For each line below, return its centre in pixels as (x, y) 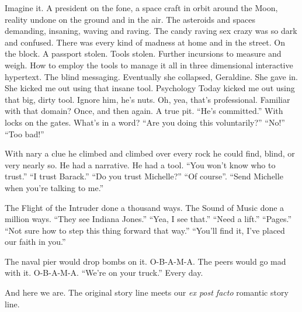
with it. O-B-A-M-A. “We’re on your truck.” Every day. (104, 273)
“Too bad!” (25, 134)
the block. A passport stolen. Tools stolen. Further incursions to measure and (143, 53)
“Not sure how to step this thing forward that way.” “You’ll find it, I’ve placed (145, 230)
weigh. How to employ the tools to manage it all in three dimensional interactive (149, 65)
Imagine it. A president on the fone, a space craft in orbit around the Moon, (141, 8)
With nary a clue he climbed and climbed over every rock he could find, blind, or (150, 153)
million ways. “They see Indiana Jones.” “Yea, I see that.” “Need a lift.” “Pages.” (148, 219)
